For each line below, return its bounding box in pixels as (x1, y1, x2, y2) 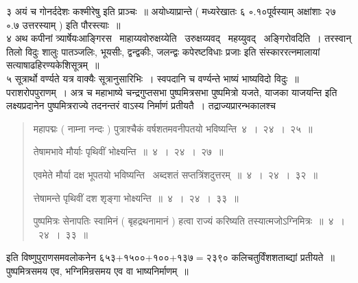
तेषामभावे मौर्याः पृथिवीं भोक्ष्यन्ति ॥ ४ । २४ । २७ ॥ (33, 144, 224, 159)
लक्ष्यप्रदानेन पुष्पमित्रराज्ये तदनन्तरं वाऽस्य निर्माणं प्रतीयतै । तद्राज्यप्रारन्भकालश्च (6, 98, 276, 113)
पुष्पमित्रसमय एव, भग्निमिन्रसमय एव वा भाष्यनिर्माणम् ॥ (6, 263, 189, 278)
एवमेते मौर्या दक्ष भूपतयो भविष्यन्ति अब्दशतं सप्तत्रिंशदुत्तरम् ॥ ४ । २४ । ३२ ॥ (33, 167, 318, 181)
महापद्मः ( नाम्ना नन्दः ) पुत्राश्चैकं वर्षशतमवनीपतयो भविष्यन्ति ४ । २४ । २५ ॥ (33, 121, 313, 135)
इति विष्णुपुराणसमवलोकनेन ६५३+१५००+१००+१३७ (6, 250, 193, 264)
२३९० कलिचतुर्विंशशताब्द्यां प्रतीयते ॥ (206, 250, 335, 264)
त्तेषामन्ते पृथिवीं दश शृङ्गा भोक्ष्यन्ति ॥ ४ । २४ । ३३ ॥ (33, 190, 239, 205)
